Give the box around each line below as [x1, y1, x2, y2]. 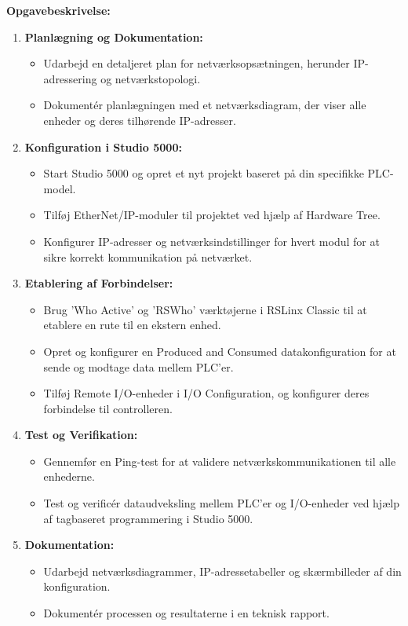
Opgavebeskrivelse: [6, 2, 111, 18]
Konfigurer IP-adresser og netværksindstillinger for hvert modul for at [43, 232, 380, 249]
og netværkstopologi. [100, 70, 201, 86]
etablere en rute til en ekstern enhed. [43, 317, 221, 333]
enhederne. [43, 468, 95, 485]
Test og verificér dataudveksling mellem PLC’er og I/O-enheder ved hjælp [43, 495, 399, 511]
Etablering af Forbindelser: [24, 275, 173, 291]
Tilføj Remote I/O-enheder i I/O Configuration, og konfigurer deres [43, 385, 370, 401]
